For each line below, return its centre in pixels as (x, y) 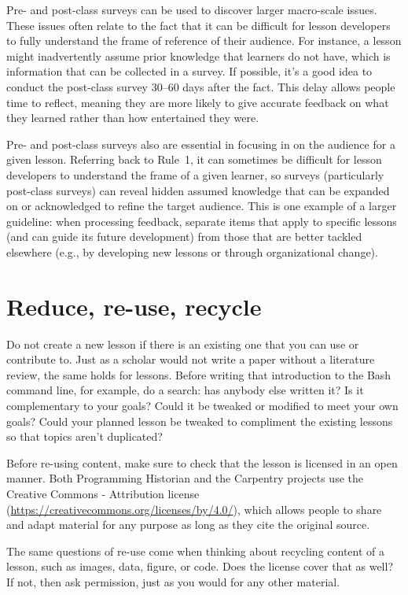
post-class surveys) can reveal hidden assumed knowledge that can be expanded (198, 190)
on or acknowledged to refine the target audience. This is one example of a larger (202, 206)
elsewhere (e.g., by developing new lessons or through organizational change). (192, 251)
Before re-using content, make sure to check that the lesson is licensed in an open (202, 462)
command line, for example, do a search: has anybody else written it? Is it (185, 390)
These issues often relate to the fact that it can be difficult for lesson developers (198, 25)
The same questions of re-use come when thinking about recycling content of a (196, 551)
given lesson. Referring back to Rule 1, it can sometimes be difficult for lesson (194, 159)
